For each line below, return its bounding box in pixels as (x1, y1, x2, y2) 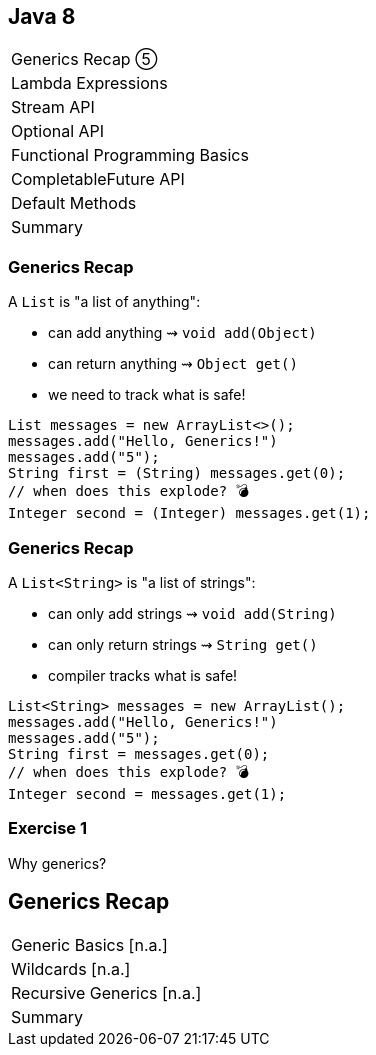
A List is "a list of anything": (8, 293, 201, 311)
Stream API (11, 97, 95, 118)
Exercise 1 (8, 818, 88, 839)
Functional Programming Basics (11, 145, 249, 166)
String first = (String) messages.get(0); (8, 465, 346, 482)
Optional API (11, 121, 105, 142)
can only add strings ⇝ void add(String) (48, 604, 337, 622)
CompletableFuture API (11, 169, 185, 190)
